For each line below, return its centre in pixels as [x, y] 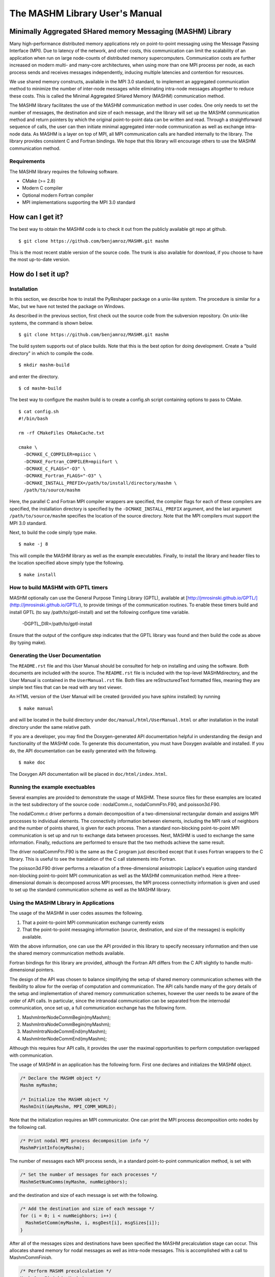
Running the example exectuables [52, 787]
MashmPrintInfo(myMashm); [52, 1148]
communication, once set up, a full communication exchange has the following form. [98, 1008]
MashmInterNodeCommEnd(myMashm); [64, 1038]
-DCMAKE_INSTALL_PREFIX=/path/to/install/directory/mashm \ [100, 483]
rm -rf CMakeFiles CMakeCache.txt [61, 433]
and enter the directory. [34, 376]
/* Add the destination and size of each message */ [87, 1209]
